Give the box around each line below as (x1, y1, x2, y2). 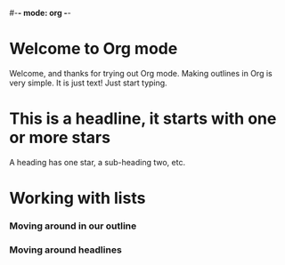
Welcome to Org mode (9, 39, 178, 59)
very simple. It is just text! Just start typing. (9, 77, 167, 88)
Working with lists (9, 189, 146, 208)
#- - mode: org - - (9, 8, 71, 18)
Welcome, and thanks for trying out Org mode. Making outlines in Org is (9, 68, 273, 78)
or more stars (9, 128, 111, 148)
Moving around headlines (9, 244, 122, 256)
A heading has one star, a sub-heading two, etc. (9, 157, 185, 167)
